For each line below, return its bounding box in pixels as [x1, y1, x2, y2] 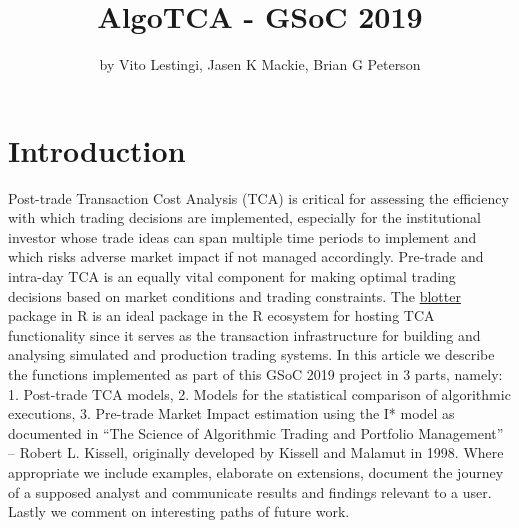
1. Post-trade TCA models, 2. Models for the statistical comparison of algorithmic [8, 383, 511, 404]
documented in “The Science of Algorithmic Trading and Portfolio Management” [8, 422, 504, 443]
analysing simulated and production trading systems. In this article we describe [8, 344, 495, 365]
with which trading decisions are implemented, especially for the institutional [8, 207, 481, 228]
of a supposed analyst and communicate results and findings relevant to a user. [8, 481, 492, 502]
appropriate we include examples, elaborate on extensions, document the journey [8, 461, 504, 482]
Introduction [8, 129, 186, 170]
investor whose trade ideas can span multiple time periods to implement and [8, 226, 477, 247]
